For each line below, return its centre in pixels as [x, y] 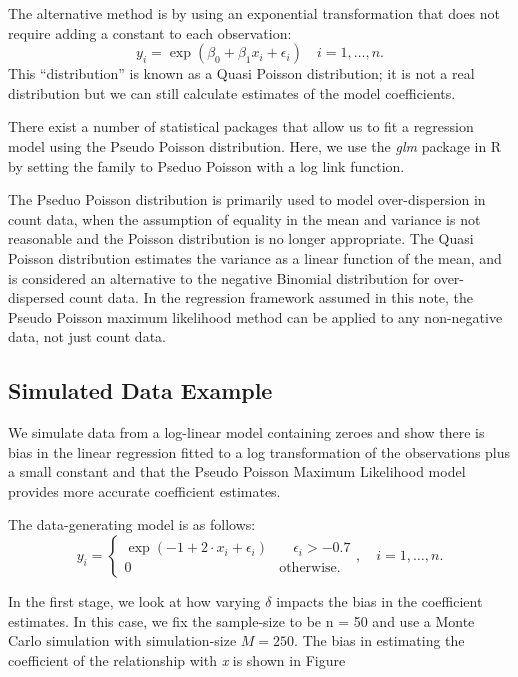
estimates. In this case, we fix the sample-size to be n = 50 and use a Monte [241, 620]
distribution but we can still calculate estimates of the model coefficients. [232, 92]
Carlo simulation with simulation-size [122, 640]
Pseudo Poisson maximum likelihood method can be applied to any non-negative [255, 316]
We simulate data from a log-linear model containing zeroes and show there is [246, 432]
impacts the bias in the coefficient [379, 601]
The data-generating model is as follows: [132, 524]
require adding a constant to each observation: [150, 32]
